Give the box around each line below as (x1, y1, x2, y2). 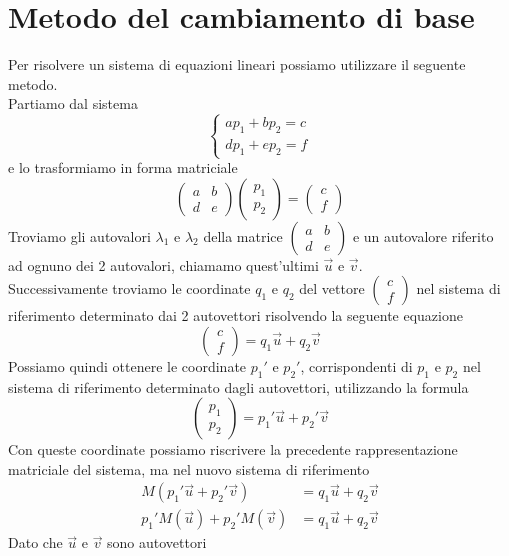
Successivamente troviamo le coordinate (8, 278, 251, 299)
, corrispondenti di (300, 355, 413, 376)
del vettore (299, 278, 365, 299)
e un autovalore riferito (352, 225, 494, 246)
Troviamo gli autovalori (8, 225, 151, 246)
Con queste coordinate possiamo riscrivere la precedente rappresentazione (8, 439, 458, 460)
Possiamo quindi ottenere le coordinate (8, 355, 247, 376)
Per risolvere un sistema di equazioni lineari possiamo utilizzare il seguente (8, 54, 466, 75)
